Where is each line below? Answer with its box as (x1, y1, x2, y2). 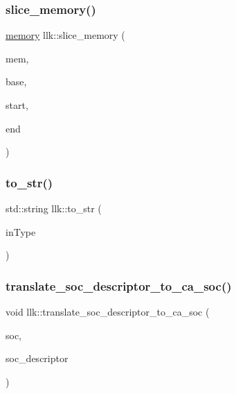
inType (6, 224, 36, 239)
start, (6, 98, 28, 112)
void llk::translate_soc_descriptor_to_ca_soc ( (6, 305, 210, 318)
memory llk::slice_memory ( (6, 28, 125, 42)
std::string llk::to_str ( (6, 201, 102, 215)
